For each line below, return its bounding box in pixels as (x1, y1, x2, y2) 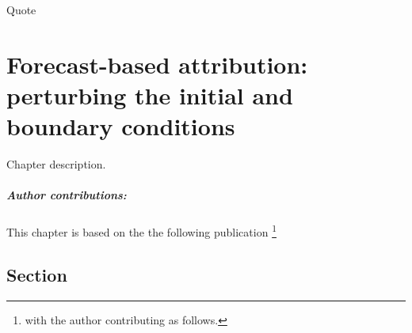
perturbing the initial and (6, 78, 293, 111)
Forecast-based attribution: (6, 47, 308, 80)
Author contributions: (6, 187, 127, 203)
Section (6, 262, 67, 286)
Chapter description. (6, 156, 106, 172)
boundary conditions (6, 110, 235, 142)
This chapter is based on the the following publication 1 (6, 221, 277, 240)
